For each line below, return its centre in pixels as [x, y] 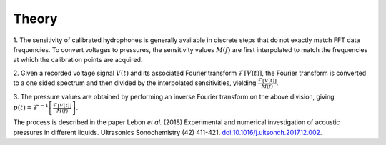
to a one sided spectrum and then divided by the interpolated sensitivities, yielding [135, 83]
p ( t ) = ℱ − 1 [31, 107]
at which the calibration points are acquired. [78, 60]
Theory [35, 19]
